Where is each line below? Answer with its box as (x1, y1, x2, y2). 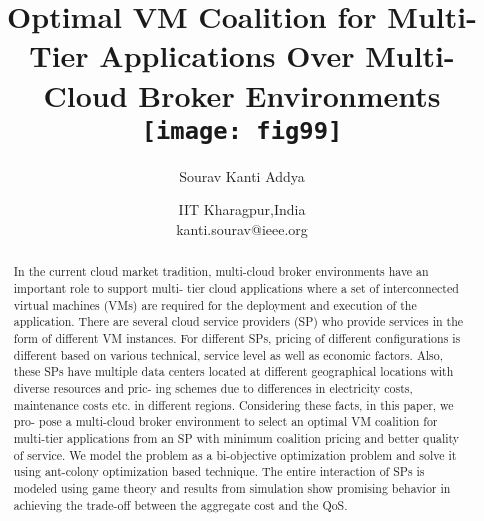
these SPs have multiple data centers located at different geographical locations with (13, 363, 454, 380)
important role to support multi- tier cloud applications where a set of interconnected (13, 280, 459, 297)
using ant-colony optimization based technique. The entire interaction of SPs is (13, 463, 425, 480)
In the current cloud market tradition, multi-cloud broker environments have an (13, 263, 429, 280)
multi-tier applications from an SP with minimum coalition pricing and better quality (13, 429, 460, 446)
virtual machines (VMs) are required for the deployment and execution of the (13, 296, 417, 313)
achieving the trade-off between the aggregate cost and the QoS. (13, 496, 348, 513)
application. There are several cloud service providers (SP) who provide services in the (13, 313, 464, 330)
